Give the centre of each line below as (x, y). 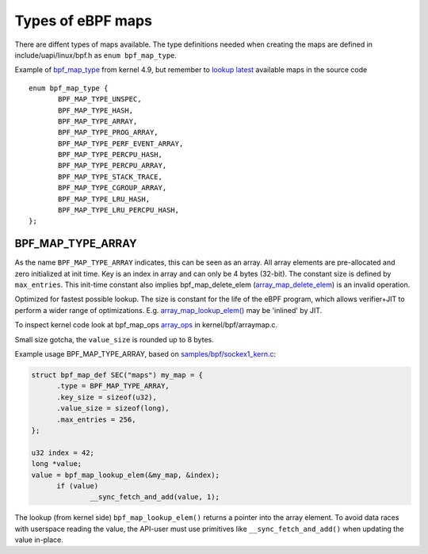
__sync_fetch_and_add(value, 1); (155, 497)
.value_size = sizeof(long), (113, 409)
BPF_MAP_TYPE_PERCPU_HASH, (110, 155)
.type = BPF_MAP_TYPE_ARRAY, (113, 386)
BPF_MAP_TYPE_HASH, (96, 110)
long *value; (57, 464)
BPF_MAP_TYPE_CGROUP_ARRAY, (113, 188)
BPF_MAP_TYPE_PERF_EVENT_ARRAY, (121, 143)
